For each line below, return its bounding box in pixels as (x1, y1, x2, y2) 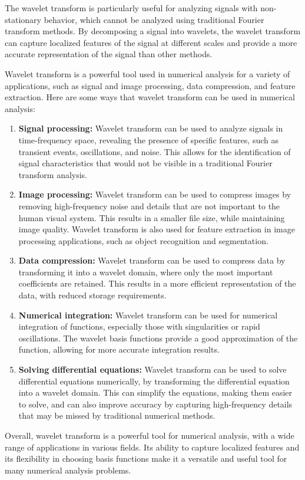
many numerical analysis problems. (5, 463, 131, 476)
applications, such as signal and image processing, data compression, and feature (5, 79, 296, 91)
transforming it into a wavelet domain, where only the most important (18, 265, 273, 278)
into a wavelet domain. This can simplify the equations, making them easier (18, 386, 293, 399)
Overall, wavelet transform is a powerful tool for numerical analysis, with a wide (5, 429, 294, 441)
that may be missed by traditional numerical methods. (18, 409, 216, 422)
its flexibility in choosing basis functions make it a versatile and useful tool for (5, 452, 287, 465)
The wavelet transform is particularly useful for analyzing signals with (5, 2, 258, 14)
